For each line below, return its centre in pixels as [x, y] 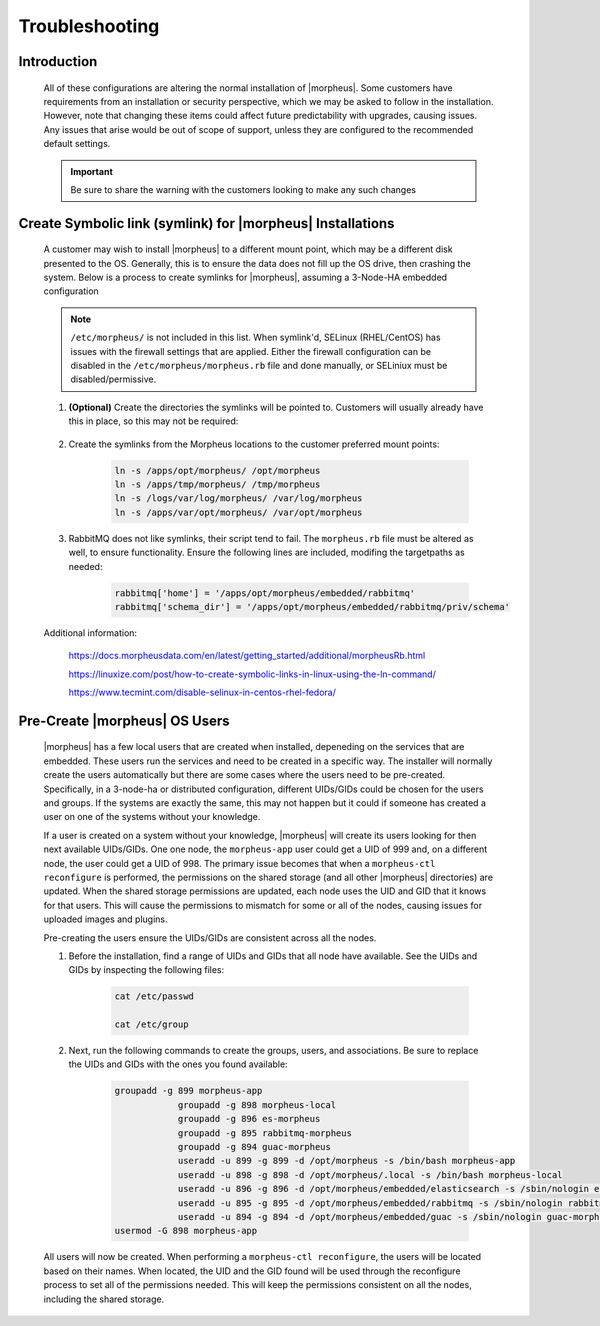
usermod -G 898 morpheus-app [186, 1231]
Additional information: [90, 632]
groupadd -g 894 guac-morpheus [254, 1147]
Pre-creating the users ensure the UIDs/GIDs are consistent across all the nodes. [210, 937]
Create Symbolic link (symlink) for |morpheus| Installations [206, 223]
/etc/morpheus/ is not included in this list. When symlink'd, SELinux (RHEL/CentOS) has [255, 337]
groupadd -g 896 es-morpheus [249, 1119]
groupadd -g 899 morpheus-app [188, 1091]
